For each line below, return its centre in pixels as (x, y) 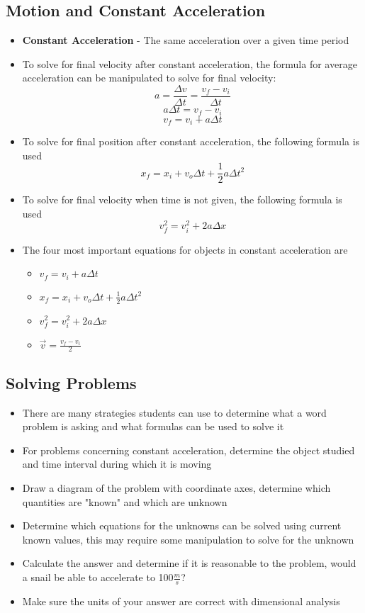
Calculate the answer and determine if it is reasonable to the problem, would (189, 563)
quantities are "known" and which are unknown (125, 501)
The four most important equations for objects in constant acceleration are (185, 249)
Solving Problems (71, 382)
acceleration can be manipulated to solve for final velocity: (149, 78)
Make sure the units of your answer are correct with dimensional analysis (181, 601)
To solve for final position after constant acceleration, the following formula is (191, 141)
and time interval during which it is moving (117, 464)
